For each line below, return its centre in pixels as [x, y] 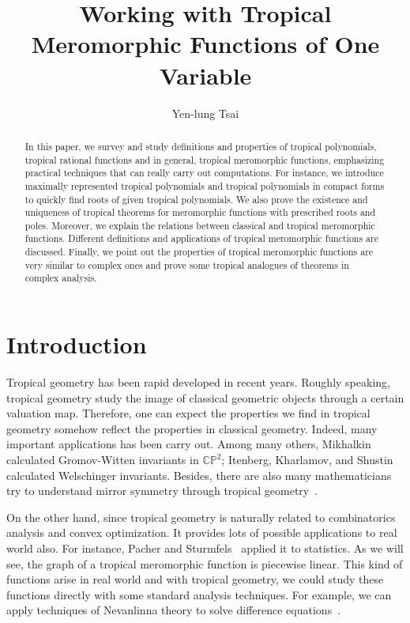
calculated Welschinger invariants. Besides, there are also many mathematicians [199, 475]
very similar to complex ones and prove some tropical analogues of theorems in [187, 264]
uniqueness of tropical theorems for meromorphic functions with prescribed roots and [200, 212]
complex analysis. [61, 278]
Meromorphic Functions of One [205, 44]
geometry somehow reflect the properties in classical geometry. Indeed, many [192, 428]
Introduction [77, 344]
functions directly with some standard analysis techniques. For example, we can [199, 594]
